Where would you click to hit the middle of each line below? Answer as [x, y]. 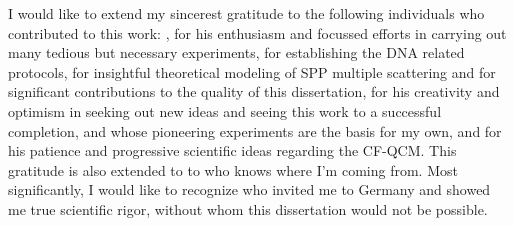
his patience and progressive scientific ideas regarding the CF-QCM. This [232, 150]
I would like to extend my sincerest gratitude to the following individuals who [246, 13]
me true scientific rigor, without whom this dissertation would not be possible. [248, 208]
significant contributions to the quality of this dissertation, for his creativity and [254, 91]
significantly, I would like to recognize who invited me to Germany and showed [249, 189]
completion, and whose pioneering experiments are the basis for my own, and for [255, 130]
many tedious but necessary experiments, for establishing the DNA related [236, 52]
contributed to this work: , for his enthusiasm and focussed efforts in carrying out [257, 32]
